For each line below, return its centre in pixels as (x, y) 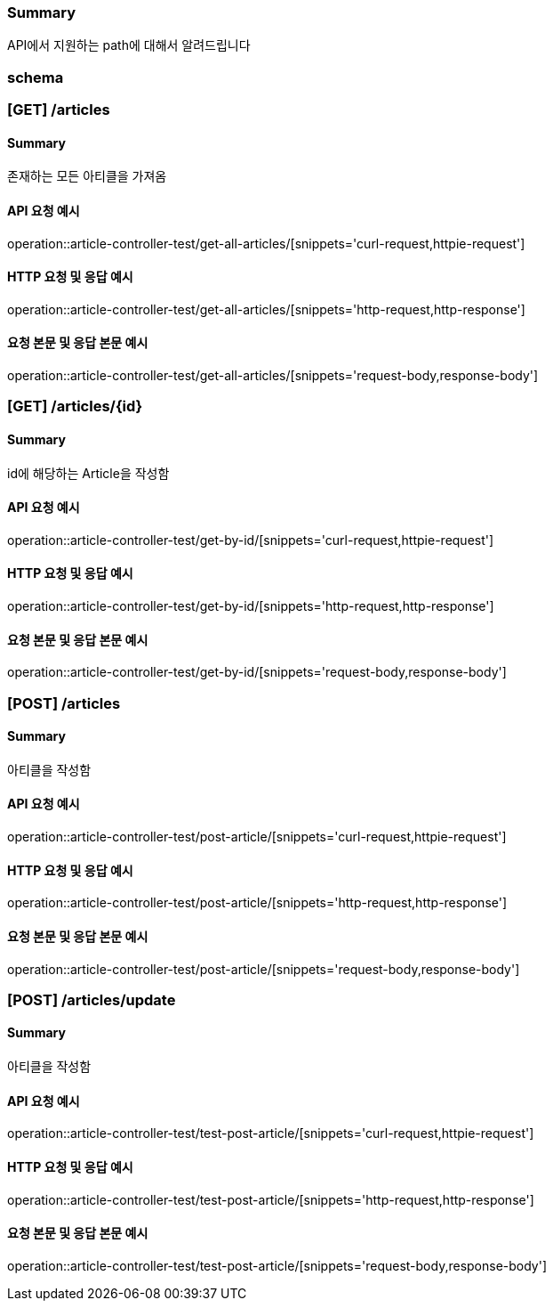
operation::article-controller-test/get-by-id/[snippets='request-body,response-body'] (257, 672)
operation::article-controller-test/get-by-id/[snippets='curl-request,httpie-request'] (251, 540)
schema (36, 77)
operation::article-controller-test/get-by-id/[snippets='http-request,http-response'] (251, 606)
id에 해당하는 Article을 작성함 (88, 473)
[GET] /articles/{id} (75, 406)
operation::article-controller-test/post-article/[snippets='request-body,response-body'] (264, 969)
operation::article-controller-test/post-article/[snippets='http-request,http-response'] (257, 903)
